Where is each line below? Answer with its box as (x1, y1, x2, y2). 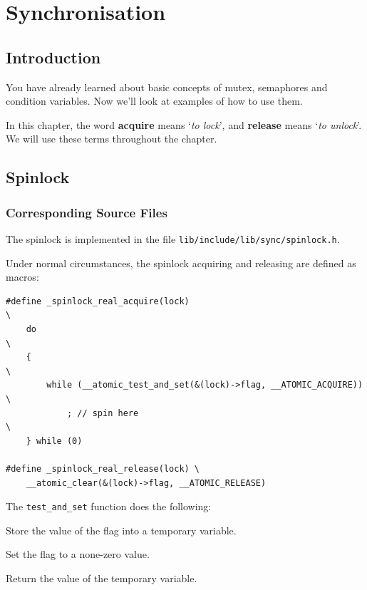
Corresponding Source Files (6, 203, 167, 221)
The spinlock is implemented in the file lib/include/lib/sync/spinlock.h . (6, 231, 340, 246)
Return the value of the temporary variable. (6, 570, 197, 585)
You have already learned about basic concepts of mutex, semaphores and (6, 79, 328, 94)
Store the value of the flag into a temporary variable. (6, 522, 237, 537)
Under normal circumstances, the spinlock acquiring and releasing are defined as (6, 255, 356, 270)
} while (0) (26, 435, 83, 446)
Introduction (6, 46, 101, 68)
